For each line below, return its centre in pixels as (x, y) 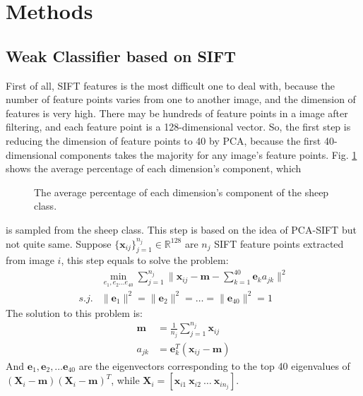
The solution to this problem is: (74, 312)
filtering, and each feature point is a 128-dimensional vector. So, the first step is (178, 127)
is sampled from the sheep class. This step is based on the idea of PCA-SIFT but (181, 229)
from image (30, 260)
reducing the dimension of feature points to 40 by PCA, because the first (163, 140)
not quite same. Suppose (59, 243)
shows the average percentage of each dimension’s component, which (154, 168)
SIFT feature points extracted (279, 243)
